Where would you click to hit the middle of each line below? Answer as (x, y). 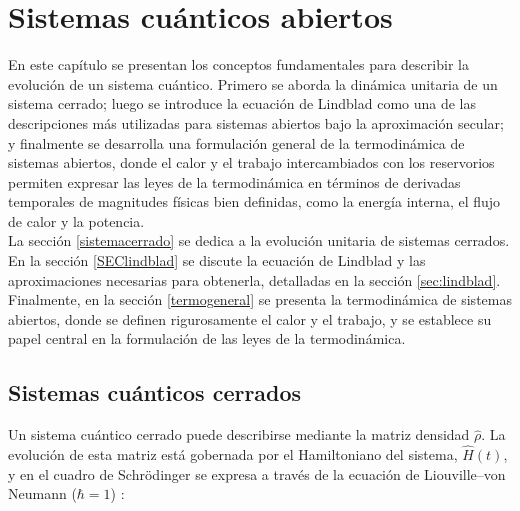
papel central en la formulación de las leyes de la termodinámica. (207, 338)
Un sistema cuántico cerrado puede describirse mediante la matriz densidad (239, 434)
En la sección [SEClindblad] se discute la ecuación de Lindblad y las (217, 260)
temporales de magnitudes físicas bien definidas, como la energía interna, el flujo (254, 201)
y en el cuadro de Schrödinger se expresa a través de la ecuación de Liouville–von (257, 473)
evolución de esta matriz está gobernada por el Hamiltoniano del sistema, (233, 454)
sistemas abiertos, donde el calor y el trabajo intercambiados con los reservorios (251, 162)
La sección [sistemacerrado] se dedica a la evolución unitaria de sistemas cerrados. (259, 240)
